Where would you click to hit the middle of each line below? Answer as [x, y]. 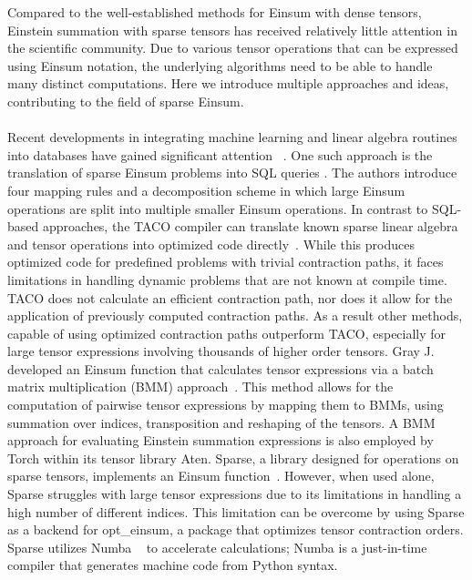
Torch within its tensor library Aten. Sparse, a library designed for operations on [233, 458]
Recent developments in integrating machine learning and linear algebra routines [232, 137]
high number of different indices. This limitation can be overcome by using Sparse [236, 511]
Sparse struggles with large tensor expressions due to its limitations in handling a [235, 494]
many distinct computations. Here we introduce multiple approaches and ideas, [228, 83]
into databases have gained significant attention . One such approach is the [220, 154]
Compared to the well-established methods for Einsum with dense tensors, [215, 12]
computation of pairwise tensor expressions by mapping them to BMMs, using [226, 405]
